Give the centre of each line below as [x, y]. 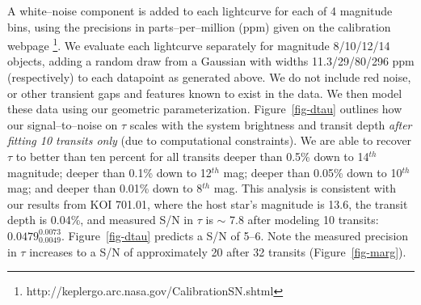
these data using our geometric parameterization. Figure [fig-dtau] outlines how [205, 109]
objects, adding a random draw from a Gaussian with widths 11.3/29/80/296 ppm [211, 61]
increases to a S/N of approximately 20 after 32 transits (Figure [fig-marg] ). [218, 251]
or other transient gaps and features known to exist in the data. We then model [205, 93]
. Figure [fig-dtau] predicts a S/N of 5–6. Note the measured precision [235, 235]
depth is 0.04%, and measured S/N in [101, 220]
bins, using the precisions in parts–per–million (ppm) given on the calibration [199, 26]
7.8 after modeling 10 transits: [304, 220]
